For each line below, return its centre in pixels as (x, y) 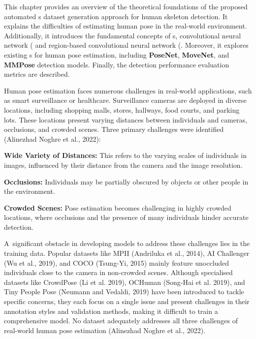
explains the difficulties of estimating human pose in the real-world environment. (126, 26)
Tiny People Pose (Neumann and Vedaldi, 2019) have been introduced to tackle (124, 292)
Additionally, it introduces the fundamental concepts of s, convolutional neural (123, 35)
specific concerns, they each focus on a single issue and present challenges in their (127, 301)
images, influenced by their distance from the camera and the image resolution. (123, 165)
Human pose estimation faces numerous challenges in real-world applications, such (128, 90)
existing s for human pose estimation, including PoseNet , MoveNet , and (117, 54)
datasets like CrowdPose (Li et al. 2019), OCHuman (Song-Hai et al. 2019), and (125, 282)
